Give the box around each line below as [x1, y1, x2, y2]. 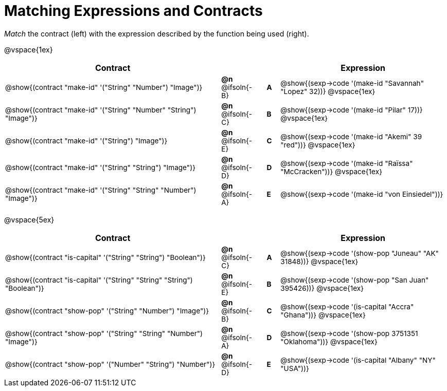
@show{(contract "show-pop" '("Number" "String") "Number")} [5, 360, 216, 368]
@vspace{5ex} [4, 215, 55, 224]
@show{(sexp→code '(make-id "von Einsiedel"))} [280, 190, 443, 198]
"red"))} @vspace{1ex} [280, 140, 355, 149]
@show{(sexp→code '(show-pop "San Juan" [280, 275, 429, 284]
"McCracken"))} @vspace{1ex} [280, 167, 382, 176]
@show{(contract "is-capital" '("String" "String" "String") [5, 275, 193, 284]
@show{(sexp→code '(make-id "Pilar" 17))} [280, 105, 423, 114]
